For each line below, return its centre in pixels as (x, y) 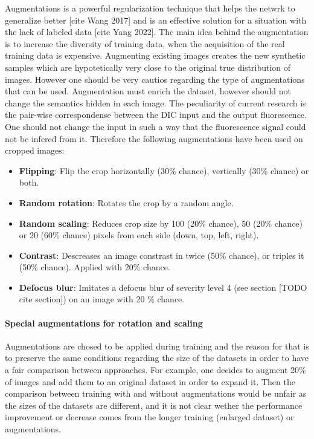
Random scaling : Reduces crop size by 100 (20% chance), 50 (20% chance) (161, 223)
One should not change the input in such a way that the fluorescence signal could (155, 126)
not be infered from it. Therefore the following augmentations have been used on (154, 138)
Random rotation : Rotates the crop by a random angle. (126, 202)
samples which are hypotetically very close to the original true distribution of (148, 67)
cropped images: (35, 150)
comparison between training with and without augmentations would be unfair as (156, 393)
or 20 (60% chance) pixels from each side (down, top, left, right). (139, 235)
